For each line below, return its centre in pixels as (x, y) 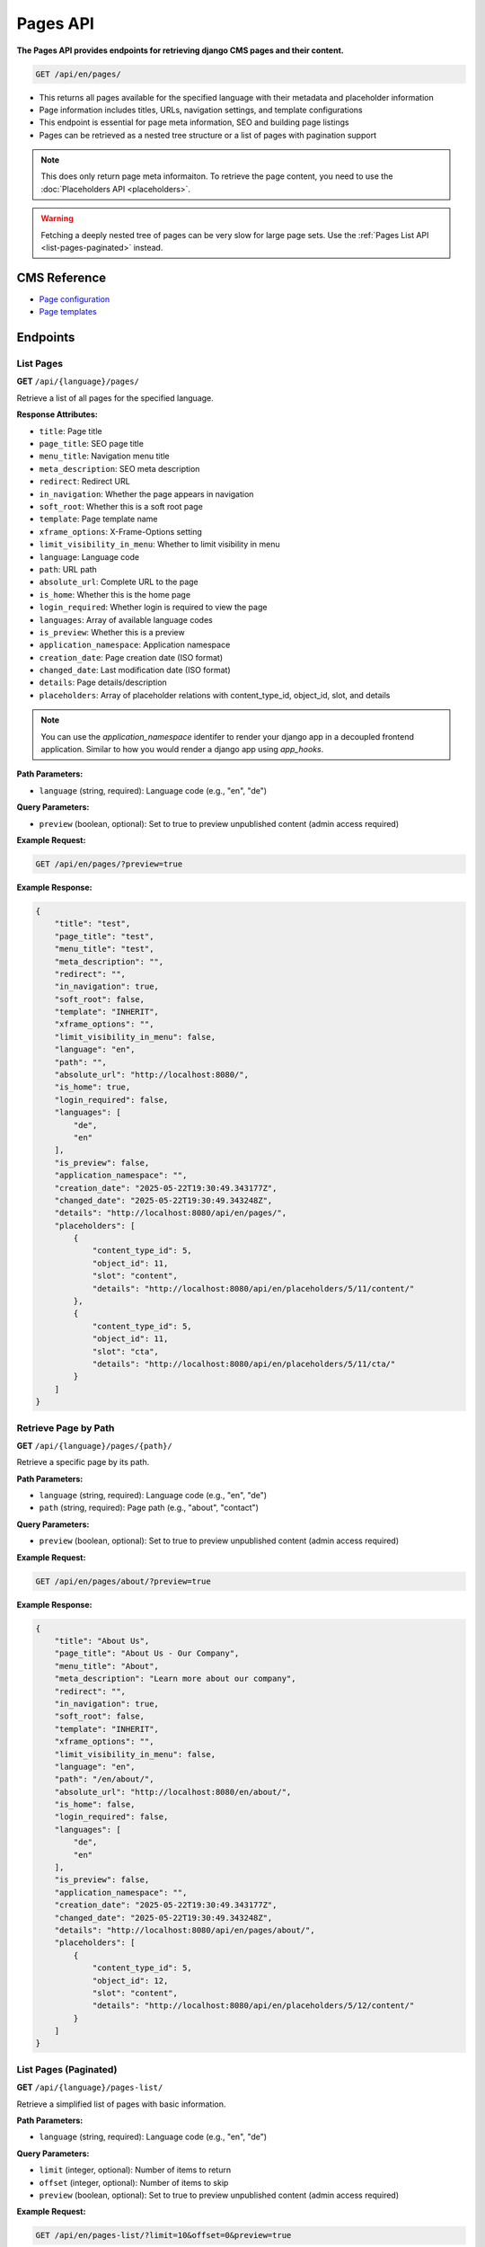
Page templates (68, 312)
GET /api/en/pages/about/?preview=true (123, 1581)
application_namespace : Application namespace (135, 645)
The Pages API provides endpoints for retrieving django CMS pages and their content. (181, 50)
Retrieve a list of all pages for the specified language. (115, 398)
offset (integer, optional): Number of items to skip (134, 2182)
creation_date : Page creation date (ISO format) (131, 657)
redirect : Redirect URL (84, 482)
